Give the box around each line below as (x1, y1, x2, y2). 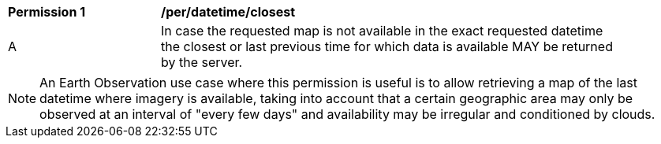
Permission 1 (8, 4, 86, 20)
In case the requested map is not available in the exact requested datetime (161, 23, 603, 39)
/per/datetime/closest (161, 4, 296, 20)
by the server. (161, 54, 243, 70)
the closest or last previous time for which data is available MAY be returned (161, 39, 613, 54)
